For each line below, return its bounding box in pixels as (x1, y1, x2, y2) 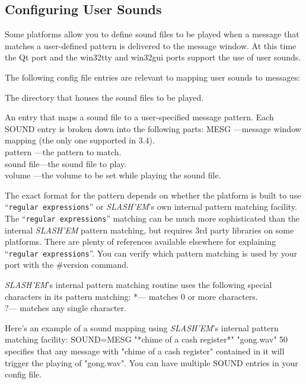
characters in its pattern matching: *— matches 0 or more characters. (5, 290, 258, 302)
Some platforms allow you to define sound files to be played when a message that (5, 28, 299, 40)
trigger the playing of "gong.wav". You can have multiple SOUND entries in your (5, 356, 298, 369)
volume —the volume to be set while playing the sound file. (5, 169, 221, 181)
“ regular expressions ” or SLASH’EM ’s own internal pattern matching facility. (5, 200, 297, 213)
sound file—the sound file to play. (5, 157, 127, 169)
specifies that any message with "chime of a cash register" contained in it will (5, 345, 285, 357)
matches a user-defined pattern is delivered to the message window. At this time (5, 39, 297, 52)
